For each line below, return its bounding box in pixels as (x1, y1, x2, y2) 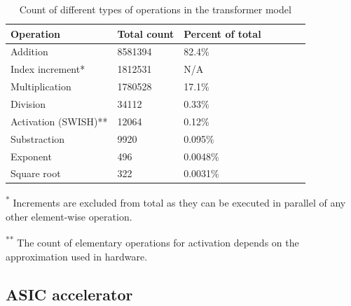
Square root (11, 166, 61, 181)
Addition (11, 44, 48, 59)
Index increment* (11, 62, 85, 76)
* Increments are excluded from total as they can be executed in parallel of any (6, 193, 346, 210)
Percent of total (184, 26, 261, 41)
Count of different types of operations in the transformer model (19, 2, 291, 16)
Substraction (11, 131, 65, 146)
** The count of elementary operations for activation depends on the (6, 233, 299, 249)
